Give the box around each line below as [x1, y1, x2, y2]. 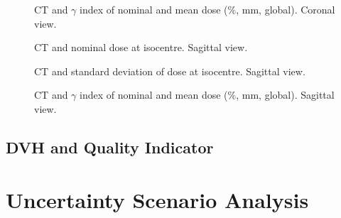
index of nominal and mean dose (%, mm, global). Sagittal [80, 87, 335, 102]
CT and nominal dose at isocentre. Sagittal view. [34, 40, 248, 55]
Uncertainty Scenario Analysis [6, 185, 309, 214]
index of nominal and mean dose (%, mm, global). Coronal [80, 2, 335, 16]
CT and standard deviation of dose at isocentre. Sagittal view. [34, 63, 305, 78]
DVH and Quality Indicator [6, 136, 214, 158]
